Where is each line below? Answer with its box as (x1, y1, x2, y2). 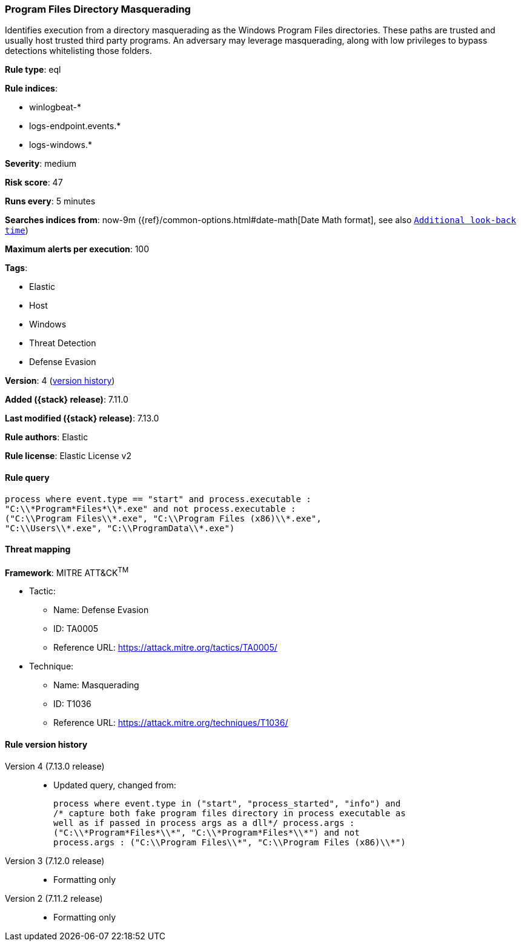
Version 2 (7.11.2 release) (5, 893, 103, 904)
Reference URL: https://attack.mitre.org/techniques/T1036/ (53, 717, 288, 728)
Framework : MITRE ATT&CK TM (5, 565, 129, 578)
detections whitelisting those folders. (5, 45, 152, 56)
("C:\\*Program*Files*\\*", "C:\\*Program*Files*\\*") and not (53, 827, 360, 837)
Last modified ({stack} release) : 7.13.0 (5, 413, 159, 424)
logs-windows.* (29, 139, 92, 150)
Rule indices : (5, 83, 58, 94)
